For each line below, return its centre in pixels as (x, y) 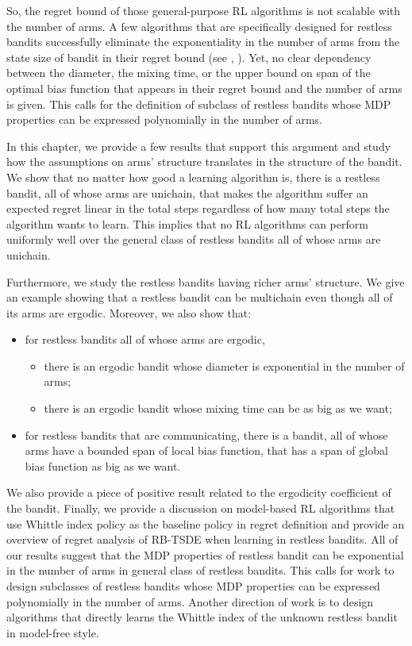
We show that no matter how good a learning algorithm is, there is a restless (193, 177)
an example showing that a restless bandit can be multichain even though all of (200, 297)
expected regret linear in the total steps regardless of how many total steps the (198, 208)
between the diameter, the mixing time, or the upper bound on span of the (189, 73)
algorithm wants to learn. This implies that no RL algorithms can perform (187, 223)
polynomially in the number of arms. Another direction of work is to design (190, 601)
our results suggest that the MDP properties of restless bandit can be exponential (205, 554)
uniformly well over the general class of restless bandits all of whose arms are (194, 239)
